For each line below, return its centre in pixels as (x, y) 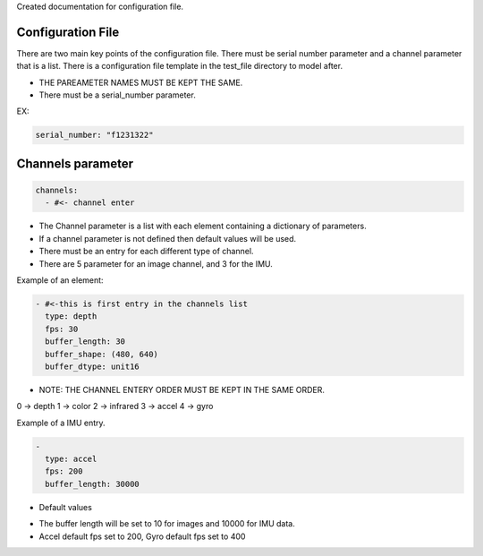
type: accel (71, 459)
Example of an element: (60, 280)
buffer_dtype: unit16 (93, 366)
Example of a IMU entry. (61, 423)
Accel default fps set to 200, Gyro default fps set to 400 (142, 536)
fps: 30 (62, 329)
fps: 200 (64, 471)
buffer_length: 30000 (93, 484)
